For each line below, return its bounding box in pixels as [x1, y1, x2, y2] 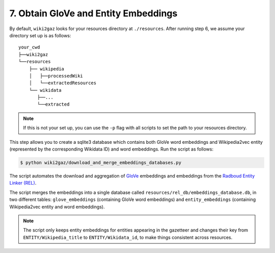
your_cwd [18, 44, 40, 50]
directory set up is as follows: [9, 32, 71, 38]
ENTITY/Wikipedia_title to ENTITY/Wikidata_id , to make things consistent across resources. [23, 234, 233, 240]
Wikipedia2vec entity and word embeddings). [9, 204, 105, 210]
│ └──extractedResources [29, 80, 97, 86]
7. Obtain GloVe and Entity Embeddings [9, 8, 178, 19]
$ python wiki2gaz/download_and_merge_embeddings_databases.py [20, 160, 182, 165]
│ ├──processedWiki [29, 73, 84, 79]
